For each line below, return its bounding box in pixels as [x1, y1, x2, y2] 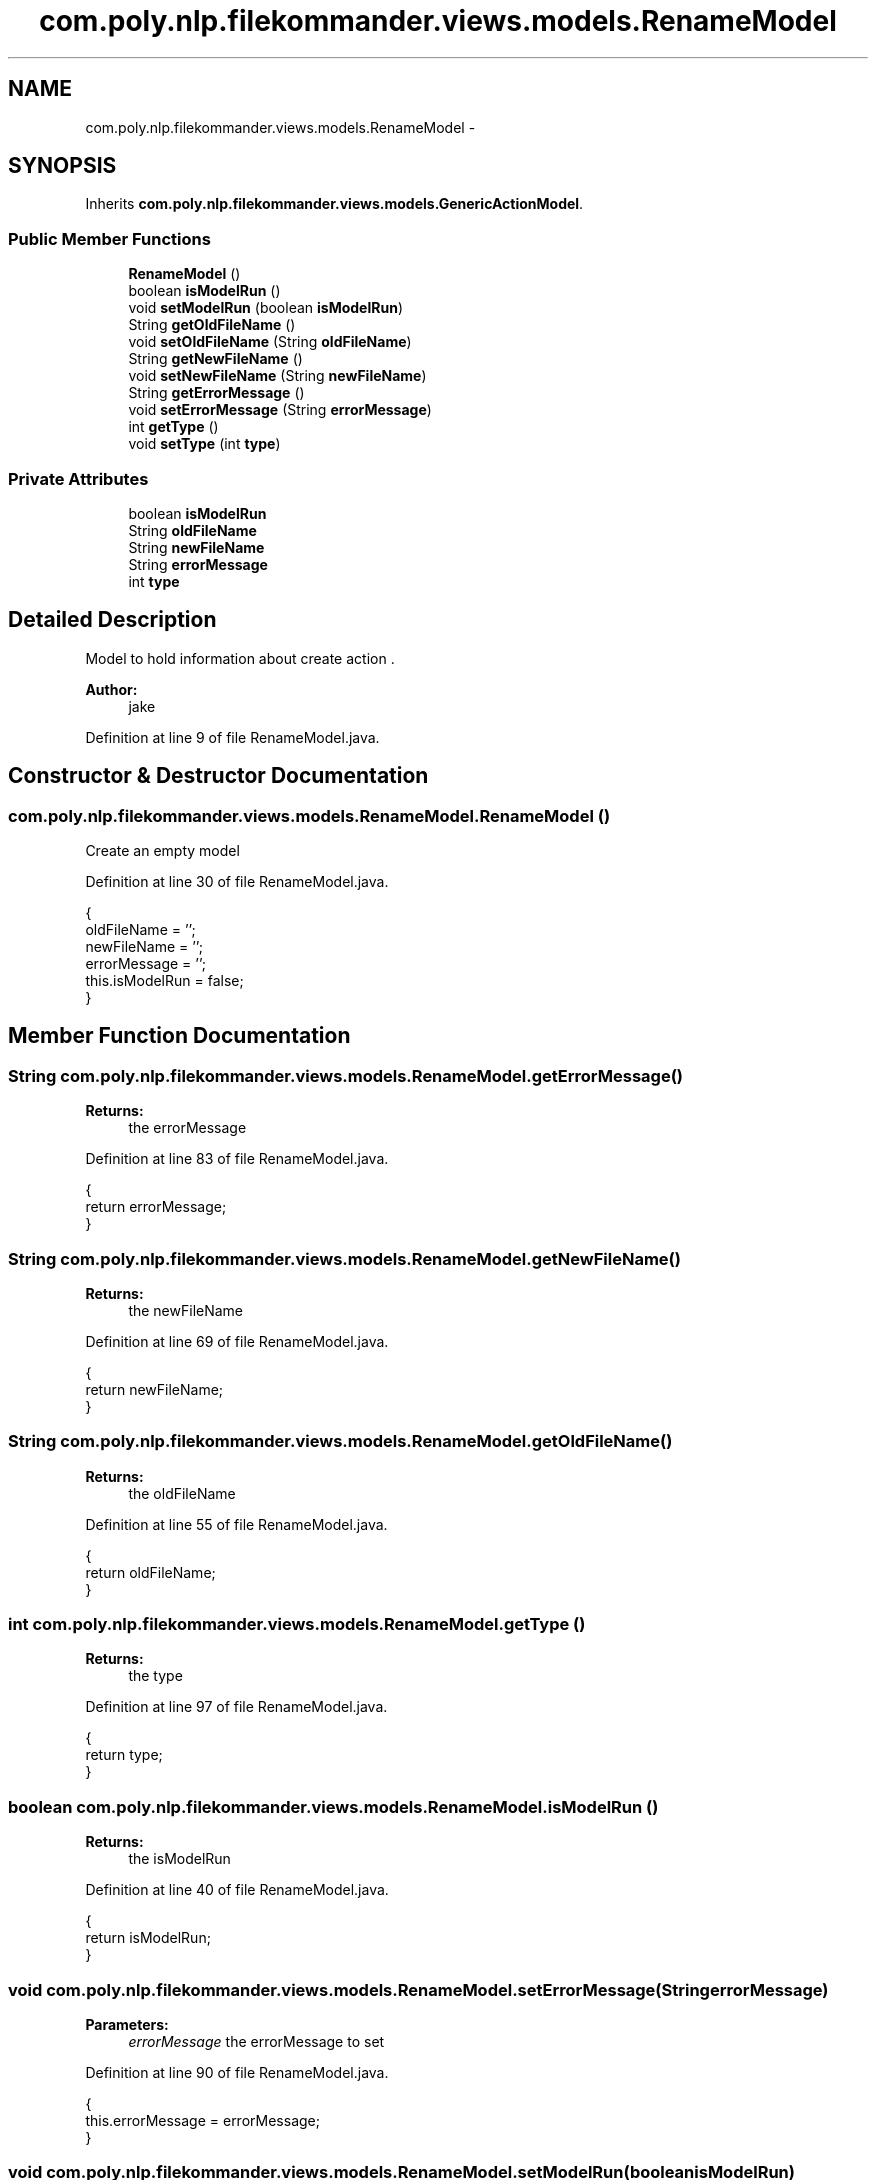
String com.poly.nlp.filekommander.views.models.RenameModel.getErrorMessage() [8, 1065, 683, 1086]
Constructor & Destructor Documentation [8, 763, 429, 789]
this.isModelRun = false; [85, 972, 244, 989]
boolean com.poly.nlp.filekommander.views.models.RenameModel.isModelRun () [8, 1796, 659, 1817]
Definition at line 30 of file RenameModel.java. [85, 873, 389, 890]
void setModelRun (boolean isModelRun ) [128, 299, 403, 317]
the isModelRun [128, 1850, 231, 1868]
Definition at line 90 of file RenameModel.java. [85, 2063, 389, 2081]
